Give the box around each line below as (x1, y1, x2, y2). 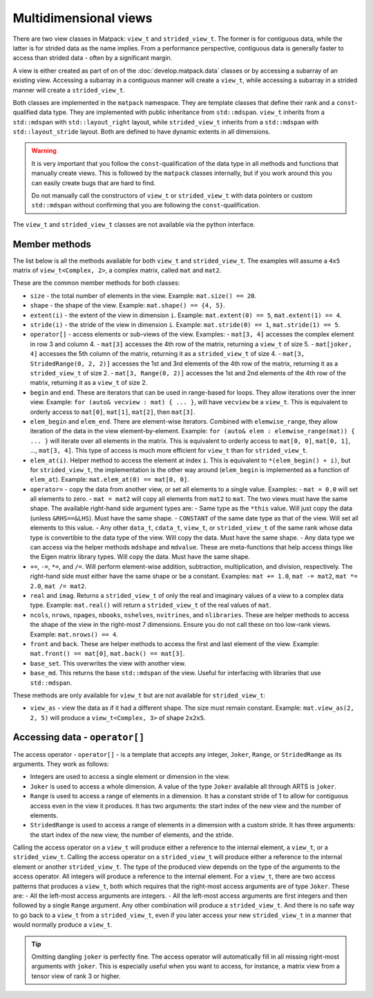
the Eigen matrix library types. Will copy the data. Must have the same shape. (30, 553, 251, 561)
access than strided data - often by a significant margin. (12, 54, 173, 62)
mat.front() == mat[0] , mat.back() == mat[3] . (30, 650, 185, 658)
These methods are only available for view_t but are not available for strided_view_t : (12, 691, 266, 699)
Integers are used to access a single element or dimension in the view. (30, 773, 231, 781)
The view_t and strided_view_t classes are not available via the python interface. (12, 220, 256, 228)
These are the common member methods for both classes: (12, 279, 180, 287)
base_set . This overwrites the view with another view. (30, 659, 186, 667)
